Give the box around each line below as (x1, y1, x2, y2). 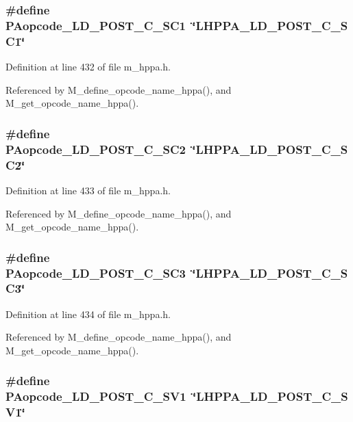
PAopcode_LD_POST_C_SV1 (5, 388, 186, 405)
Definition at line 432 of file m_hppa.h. (5, 60, 171, 74)
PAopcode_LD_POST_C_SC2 (5, 140, 186, 157)
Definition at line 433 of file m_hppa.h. (5, 183, 171, 197)
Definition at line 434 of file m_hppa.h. (5, 306, 171, 321)
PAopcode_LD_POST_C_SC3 (5, 264, 186, 281)
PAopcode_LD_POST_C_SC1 (5, 16, 186, 34)
